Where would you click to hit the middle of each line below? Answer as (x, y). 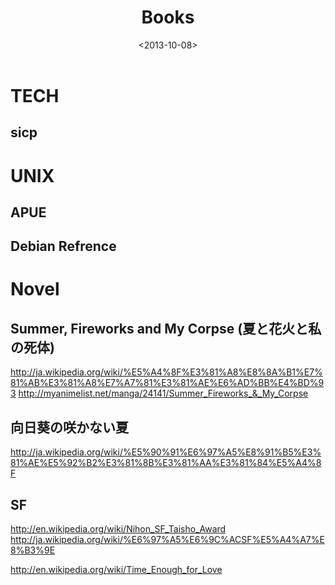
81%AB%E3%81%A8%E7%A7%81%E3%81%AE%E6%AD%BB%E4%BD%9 (167, 383)
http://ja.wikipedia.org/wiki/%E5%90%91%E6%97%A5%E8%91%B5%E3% (166, 452)
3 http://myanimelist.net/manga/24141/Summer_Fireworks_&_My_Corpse (159, 393)
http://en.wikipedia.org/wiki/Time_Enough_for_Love (116, 569)
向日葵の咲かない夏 (69, 427)
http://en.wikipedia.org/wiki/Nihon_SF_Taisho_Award (118, 528)
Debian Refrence (63, 246)
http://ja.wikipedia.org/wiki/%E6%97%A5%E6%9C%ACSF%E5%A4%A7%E (167, 539)
